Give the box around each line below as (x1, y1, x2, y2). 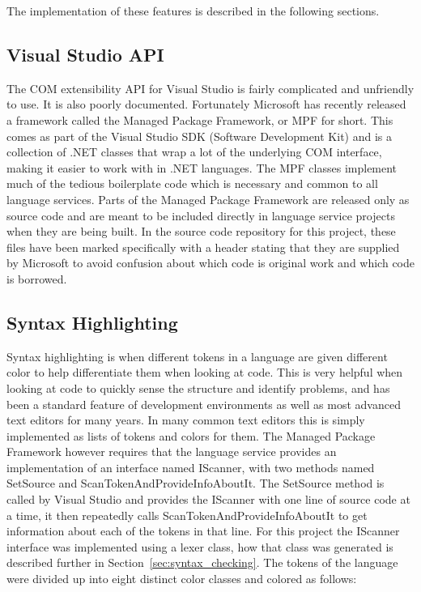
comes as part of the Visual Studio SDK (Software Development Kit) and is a (6, 127, 392, 144)
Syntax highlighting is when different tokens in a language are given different (6, 347, 388, 364)
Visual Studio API (6, 41, 164, 66)
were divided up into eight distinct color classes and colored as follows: (6, 570, 357, 587)
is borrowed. (6, 270, 67, 287)
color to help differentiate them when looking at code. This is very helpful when (6, 364, 403, 381)
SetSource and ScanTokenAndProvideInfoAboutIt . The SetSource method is (6, 475, 385, 492)
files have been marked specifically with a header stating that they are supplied (6, 238, 400, 255)
